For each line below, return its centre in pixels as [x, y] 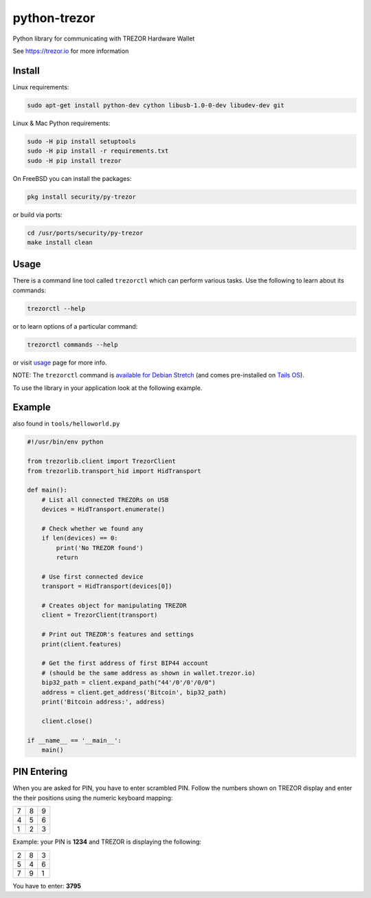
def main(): [47, 490]
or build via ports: [38, 215]
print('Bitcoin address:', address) [103, 702]
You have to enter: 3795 [47, 886]
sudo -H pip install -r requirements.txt [98, 151]
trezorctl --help [56, 308]
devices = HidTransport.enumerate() [103, 510]
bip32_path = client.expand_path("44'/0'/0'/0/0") [128, 683]
